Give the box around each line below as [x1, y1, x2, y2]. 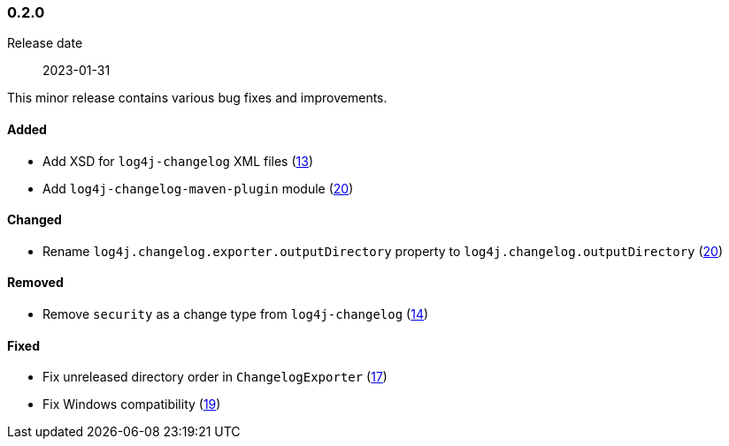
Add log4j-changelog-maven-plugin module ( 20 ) [42, 180, 354, 196]
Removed [7, 275, 64, 291]
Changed [7, 212, 62, 228]
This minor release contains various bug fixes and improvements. [7, 90, 388, 106]
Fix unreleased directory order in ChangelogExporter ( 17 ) [42, 369, 388, 385]
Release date [7, 35, 83, 51]
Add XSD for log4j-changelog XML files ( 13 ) [42, 153, 313, 169]
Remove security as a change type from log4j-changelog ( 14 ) [42, 306, 429, 322]
